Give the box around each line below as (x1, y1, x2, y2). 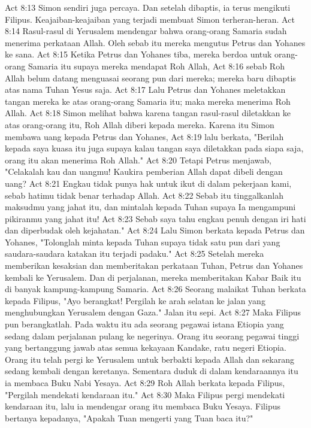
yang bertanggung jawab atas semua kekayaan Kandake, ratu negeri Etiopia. (5, 341, 286, 354)
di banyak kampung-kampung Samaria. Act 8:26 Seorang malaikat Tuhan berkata (5, 283, 306, 295)
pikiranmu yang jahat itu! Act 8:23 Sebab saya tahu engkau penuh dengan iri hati (5, 212, 306, 224)
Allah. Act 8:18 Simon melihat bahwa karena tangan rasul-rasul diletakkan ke (5, 107, 291, 119)
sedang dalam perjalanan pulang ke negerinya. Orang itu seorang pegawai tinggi (5, 329, 300, 342)
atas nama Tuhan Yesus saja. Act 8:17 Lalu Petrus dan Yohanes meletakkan (5, 83, 286, 96)
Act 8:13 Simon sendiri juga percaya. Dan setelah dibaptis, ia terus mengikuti (5, 1, 291, 13)
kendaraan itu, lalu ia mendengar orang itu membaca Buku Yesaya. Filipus (5, 400, 280, 412)
